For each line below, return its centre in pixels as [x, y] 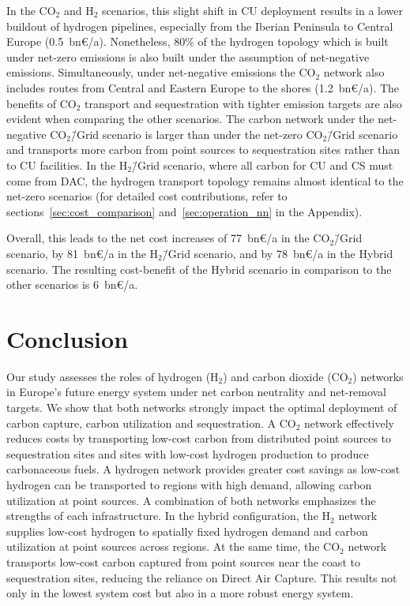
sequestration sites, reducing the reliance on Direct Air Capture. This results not [202, 577]
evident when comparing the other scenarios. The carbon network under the [190, 119]
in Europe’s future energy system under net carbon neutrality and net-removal [197, 392]
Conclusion [68, 338]
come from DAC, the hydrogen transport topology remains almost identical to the [205, 180]
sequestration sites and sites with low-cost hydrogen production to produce [188, 453]
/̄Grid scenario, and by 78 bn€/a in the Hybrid [278, 253]
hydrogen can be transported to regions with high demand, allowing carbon [189, 484]
